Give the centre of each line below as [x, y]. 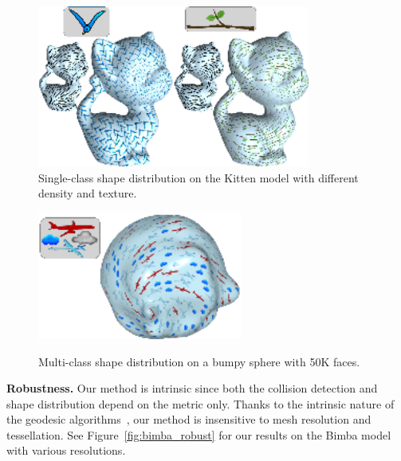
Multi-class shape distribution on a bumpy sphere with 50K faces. [199, 361]
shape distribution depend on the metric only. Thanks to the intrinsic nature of [200, 403]
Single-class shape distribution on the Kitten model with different [199, 177]
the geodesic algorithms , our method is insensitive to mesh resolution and [189, 419]
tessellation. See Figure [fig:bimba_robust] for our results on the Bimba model [199, 434]
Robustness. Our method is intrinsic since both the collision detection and [192, 388]
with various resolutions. [66, 450]
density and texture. [88, 193]
